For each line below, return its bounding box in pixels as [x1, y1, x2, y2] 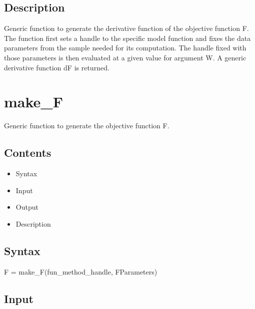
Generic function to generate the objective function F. [4, 120, 169, 131]
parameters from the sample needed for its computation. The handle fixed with [4, 42, 246, 53]
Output [15, 202, 38, 212]
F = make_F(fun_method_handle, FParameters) [4, 266, 157, 277]
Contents [4, 145, 51, 160]
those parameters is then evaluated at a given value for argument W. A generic [4, 52, 246, 62]
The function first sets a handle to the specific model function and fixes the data [4, 32, 251, 43]
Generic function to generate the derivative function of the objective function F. [4, 23, 249, 33]
